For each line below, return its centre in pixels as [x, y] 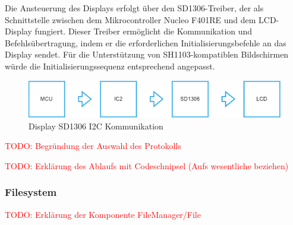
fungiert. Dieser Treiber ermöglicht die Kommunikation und [144, 31]
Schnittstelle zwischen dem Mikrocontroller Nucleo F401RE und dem [130, 19]
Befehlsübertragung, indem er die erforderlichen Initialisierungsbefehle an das [146, 42]
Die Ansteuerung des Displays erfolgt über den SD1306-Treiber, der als [134, 8]
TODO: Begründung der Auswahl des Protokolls [93, 146]
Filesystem [31, 192]
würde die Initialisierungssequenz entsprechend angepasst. [110, 66]
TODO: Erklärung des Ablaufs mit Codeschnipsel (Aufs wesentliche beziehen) [147, 165]
